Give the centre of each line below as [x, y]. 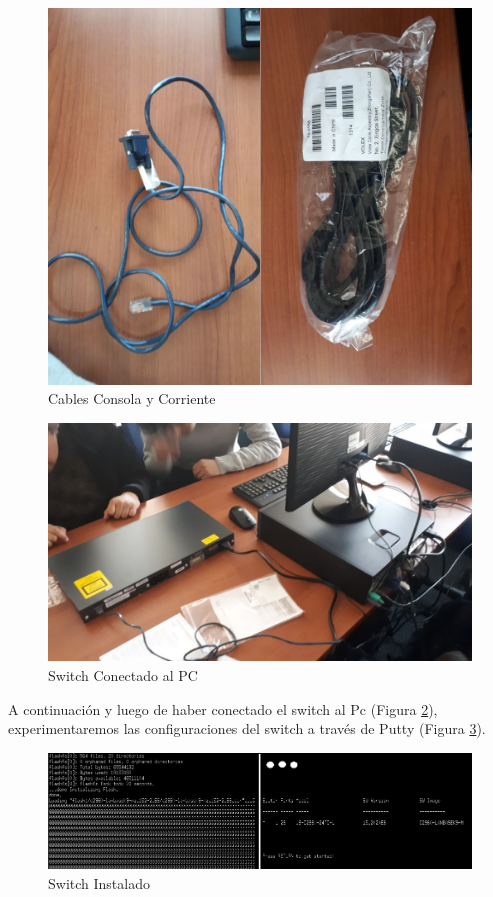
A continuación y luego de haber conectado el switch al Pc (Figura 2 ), [223, 708]
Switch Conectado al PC [123, 675]
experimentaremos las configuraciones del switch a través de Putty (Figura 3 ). [247, 728]
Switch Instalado [99, 882]
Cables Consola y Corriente [132, 398]
